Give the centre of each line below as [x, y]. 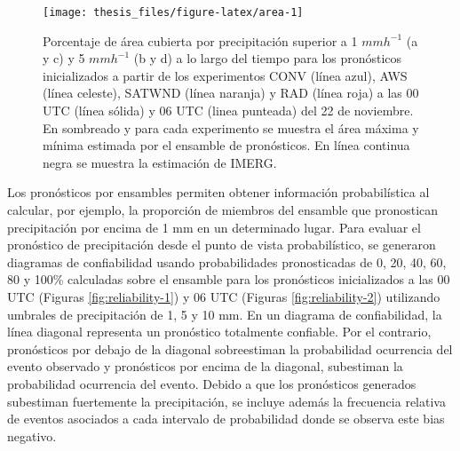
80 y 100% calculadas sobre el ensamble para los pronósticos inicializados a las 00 [229, 279]
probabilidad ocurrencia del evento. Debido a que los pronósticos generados [212, 383]
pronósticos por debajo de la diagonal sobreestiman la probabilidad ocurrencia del [230, 348]
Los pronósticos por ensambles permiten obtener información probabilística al [218, 192]
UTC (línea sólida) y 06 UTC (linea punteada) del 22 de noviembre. [228, 111]
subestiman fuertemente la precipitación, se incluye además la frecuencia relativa [226, 401]
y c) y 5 [64, 58]
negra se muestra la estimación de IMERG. [160, 162]
